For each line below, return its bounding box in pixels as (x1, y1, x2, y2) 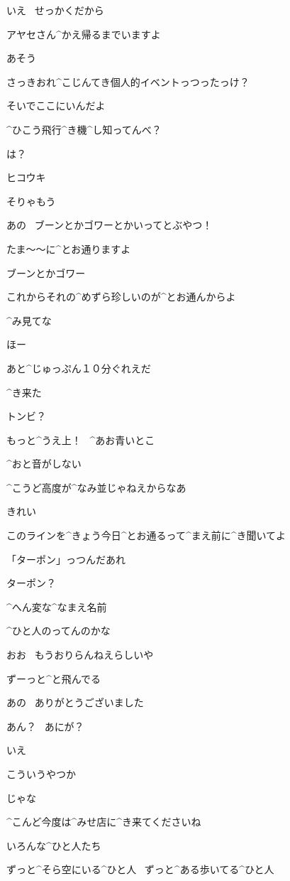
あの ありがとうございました (6, 695, 144, 710)
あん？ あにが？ (6, 718, 84, 733)
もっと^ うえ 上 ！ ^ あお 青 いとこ (6, 432, 155, 447)
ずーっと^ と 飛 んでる (6, 671, 101, 686)
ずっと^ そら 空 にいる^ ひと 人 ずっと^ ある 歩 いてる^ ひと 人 (6, 862, 274, 877)
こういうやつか (6, 767, 76, 781)
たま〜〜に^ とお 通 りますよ (6, 241, 131, 256)
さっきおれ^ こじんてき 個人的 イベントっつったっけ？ (6, 74, 250, 89)
